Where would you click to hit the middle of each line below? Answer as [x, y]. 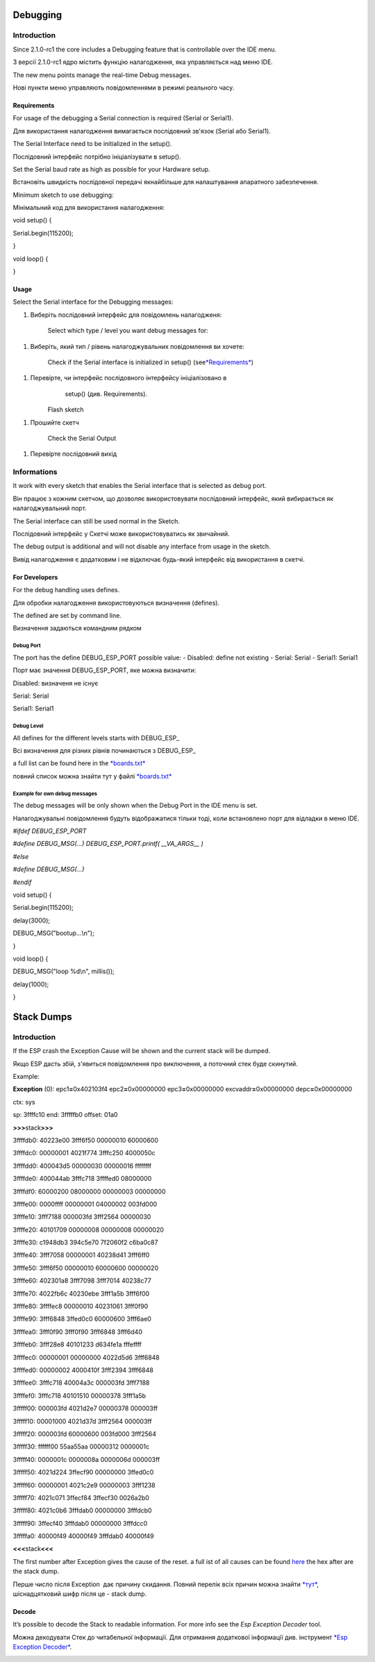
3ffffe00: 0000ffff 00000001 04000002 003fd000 [85, 1204]
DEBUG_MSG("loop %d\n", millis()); [64, 971]
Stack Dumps [42, 1017]
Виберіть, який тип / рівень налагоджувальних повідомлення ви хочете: [137, 346]
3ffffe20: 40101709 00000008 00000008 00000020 [89, 1230]
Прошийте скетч [55, 422]
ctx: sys [24, 1102]
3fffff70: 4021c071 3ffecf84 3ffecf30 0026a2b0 [81, 1497]
